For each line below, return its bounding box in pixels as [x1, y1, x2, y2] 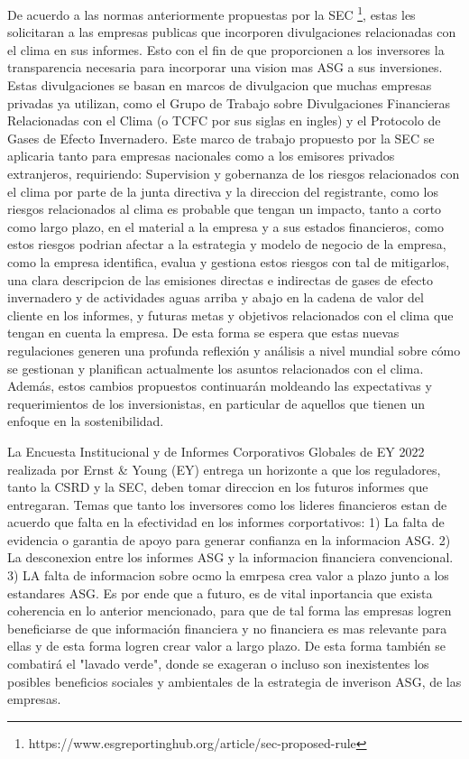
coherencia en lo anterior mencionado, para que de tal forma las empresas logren [7, 601, 452, 620]
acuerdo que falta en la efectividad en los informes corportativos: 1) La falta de [7, 513, 445, 532]
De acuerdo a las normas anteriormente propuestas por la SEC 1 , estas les [7, 3, 416, 23]
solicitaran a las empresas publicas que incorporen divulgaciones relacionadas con [7, 23, 456, 42]
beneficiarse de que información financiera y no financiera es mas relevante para [7, 618, 447, 637]
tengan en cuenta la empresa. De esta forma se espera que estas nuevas [7, 323, 400, 342]
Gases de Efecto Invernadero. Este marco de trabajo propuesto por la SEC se [7, 128, 435, 147]
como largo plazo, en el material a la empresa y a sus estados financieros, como [7, 217, 444, 236]
